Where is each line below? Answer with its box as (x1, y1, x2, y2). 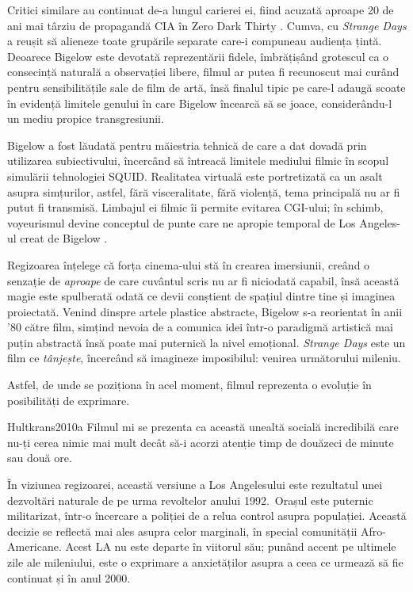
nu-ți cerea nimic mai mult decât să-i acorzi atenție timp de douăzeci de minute (7, 433, 394, 450)
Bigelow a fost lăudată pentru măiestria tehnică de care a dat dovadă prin (7, 136, 367, 153)
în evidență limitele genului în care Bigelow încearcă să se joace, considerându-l (7, 94, 392, 111)
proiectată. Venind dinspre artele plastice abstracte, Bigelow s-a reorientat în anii (7, 303, 403, 319)
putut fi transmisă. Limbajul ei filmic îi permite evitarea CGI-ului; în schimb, (7, 199, 384, 216)
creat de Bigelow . (20, 230, 108, 246)
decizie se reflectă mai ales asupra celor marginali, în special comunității (7, 522, 358, 539)
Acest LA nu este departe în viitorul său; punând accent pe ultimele (65, 538, 396, 555)
